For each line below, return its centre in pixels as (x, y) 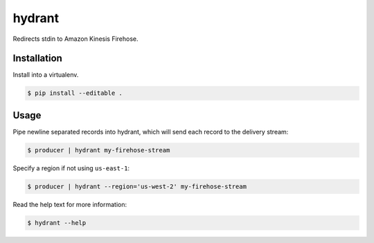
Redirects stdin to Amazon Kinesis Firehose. (75, 39)
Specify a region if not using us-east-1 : (71, 168)
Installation (37, 58)
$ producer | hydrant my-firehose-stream (99, 150)
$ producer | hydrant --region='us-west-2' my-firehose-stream (137, 186)
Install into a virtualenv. (46, 75)
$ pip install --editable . (75, 93)
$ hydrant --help (57, 223)
